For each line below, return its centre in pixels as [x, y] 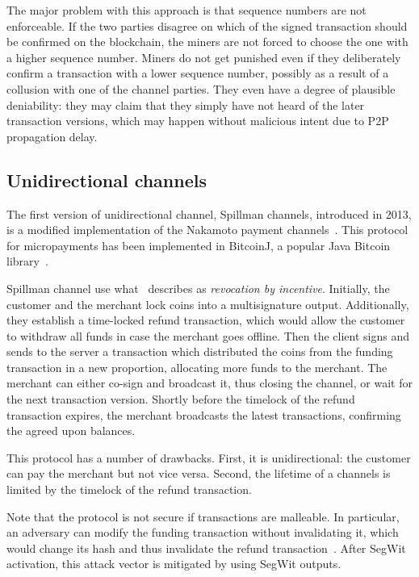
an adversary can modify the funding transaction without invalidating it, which [203, 532]
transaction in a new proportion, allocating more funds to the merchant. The [197, 367]
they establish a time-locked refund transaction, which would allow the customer [206, 320]
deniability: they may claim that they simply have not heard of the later [186, 105]
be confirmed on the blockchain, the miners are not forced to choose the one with [207, 42]
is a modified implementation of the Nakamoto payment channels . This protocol [207, 230]
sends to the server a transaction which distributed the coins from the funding [200, 351]
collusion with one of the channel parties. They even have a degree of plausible [201, 88]
